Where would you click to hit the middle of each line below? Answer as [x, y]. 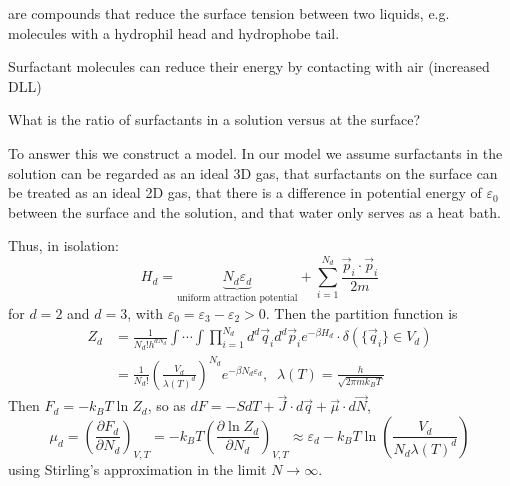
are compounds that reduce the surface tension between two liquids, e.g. [229, 13]
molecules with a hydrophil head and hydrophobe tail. [174, 32]
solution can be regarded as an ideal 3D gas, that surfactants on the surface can [253, 172]
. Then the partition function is [361, 313]
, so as [166, 405]
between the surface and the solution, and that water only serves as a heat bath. [254, 211]
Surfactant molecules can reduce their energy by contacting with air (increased [249, 66]
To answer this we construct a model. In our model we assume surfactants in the [255, 152]
